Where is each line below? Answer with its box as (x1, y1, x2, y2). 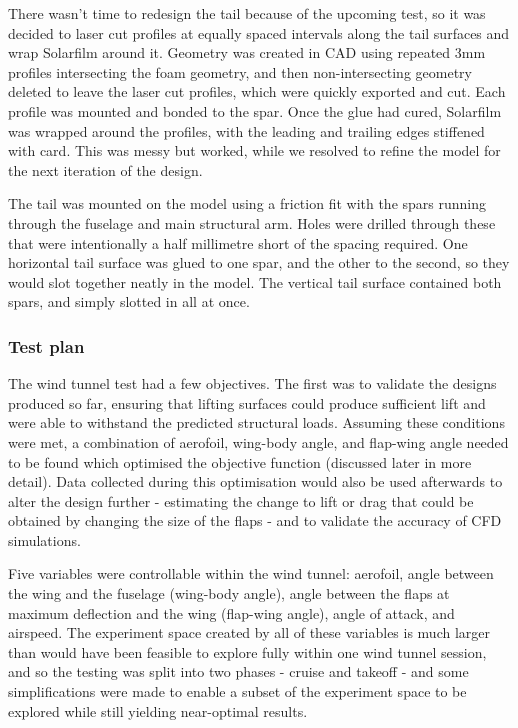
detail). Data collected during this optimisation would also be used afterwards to (8, 471, 503, 492)
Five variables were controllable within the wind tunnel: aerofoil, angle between (8, 563, 494, 584)
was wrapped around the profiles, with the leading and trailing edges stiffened (8, 120, 485, 141)
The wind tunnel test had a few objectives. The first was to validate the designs (8, 373, 497, 394)
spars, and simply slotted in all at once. (8, 291, 250, 312)
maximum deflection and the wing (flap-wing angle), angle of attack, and (8, 602, 455, 623)
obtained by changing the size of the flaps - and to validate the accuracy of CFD (8, 510, 502, 531)
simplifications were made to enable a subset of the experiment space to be (8, 681, 467, 702)
